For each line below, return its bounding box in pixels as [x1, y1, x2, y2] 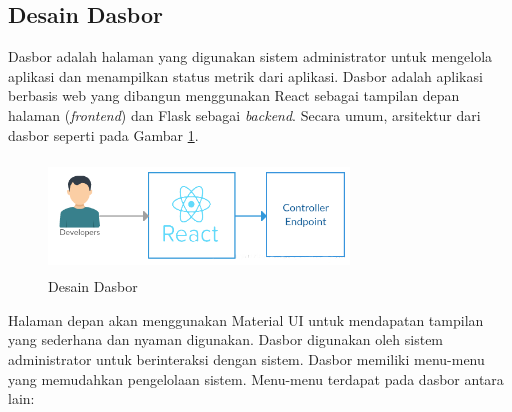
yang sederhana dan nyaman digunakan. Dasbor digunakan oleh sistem [8, 329, 444, 350]
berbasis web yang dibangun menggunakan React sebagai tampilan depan [8, 85, 460, 106]
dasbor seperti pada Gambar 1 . [8, 124, 199, 145]
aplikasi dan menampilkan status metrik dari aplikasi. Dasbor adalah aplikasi [8, 65, 483, 86]
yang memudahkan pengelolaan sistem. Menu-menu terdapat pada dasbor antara [8, 368, 504, 389]
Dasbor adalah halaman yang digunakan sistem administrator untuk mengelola [8, 46, 493, 67]
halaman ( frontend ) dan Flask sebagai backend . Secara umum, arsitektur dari [8, 104, 481, 125]
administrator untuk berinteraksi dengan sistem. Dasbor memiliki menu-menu [8, 348, 485, 369]
